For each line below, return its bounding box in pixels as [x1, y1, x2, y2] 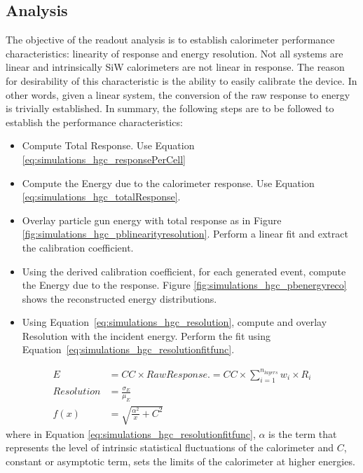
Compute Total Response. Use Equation [22, 138, 195, 153]
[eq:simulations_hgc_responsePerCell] [22, 151, 186, 166]
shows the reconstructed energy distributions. [22, 291, 217, 306]
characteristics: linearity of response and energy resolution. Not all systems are [6, 46, 343, 60]
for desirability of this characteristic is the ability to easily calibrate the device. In [6, 73, 357, 88]
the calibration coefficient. [22, 240, 134, 254]
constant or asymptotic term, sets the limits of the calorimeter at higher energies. [6, 454, 355, 469]
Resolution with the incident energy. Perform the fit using [22, 328, 270, 343]
